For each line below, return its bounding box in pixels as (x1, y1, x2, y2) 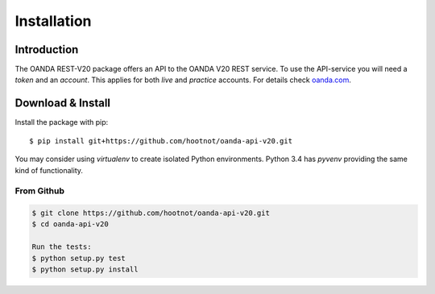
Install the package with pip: (14, 118, 109, 127)
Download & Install (14, 97, 111, 110)
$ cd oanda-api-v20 (31, 220, 109, 229)
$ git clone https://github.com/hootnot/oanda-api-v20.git (31, 209, 270, 217)
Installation (14, 12, 92, 30)
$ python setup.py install (31, 265, 139, 274)
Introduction (14, 43, 79, 56)
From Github (14, 185, 64, 197)
